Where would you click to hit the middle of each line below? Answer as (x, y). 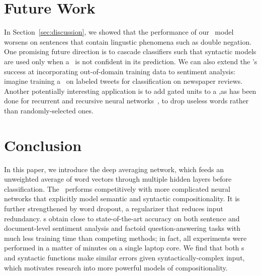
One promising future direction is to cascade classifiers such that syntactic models (130, 51)
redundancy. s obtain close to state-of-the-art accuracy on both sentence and (122, 218)
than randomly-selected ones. (49, 110)
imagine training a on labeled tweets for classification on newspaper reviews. (123, 81)
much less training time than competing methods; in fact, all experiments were (125, 238)
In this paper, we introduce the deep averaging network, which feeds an (114, 169)
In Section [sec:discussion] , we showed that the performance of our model (119, 32)
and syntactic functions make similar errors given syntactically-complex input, (124, 257)
